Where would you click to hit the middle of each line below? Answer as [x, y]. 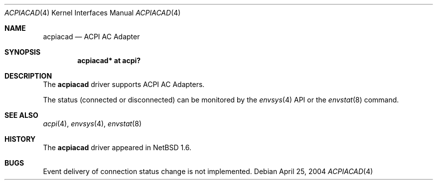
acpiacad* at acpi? [109, 60]
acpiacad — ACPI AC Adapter [91, 37]
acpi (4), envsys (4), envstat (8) [92, 124]
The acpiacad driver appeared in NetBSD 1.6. [117, 147]
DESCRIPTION [28, 76]
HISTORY [20, 139]
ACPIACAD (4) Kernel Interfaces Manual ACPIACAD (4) [93, 13]
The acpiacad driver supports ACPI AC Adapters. [124, 84]
